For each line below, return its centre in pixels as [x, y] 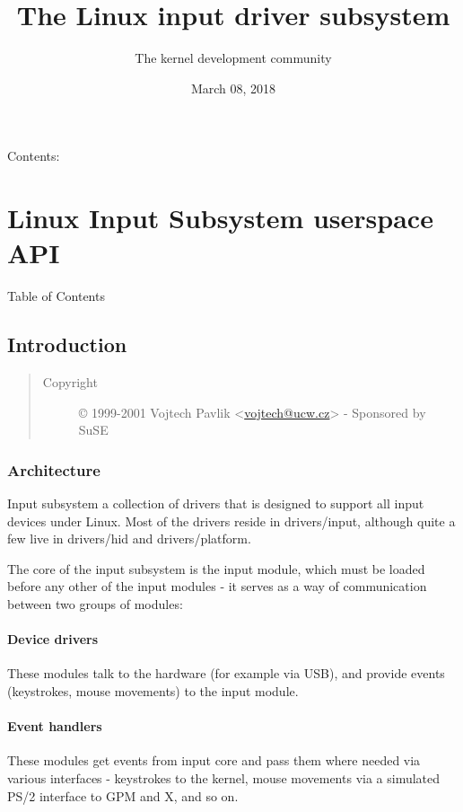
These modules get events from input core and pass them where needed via [214, 760]
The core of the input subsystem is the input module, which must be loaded [216, 568]
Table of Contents [56, 296]
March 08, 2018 [233, 88]
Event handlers [55, 726]
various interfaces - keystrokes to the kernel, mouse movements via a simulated [224, 777]
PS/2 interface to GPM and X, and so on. [123, 795]
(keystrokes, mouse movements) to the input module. [153, 690]
